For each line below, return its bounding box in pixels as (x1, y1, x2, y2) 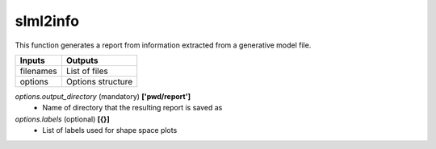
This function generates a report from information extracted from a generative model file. (15, 40, 312, 50)
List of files (65, 65, 108, 77)
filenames (19, 65, 57, 77)
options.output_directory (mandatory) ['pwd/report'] (15, 91, 191, 101)
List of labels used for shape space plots (42, 126, 178, 135)
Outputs (65, 55, 99, 66)
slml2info (15, 12, 80, 30)
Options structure (65, 76, 133, 87)
